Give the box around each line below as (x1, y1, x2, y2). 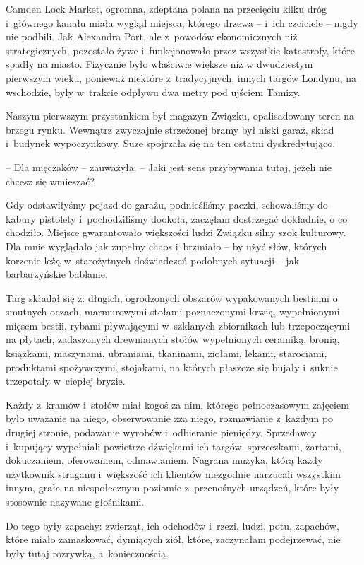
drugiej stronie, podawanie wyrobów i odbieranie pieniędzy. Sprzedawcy (6, 425, 317, 440)
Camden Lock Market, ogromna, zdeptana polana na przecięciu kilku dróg (6, 1, 327, 16)
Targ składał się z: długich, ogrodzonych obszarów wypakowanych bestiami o (6, 290, 338, 305)
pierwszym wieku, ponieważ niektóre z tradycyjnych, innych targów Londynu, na (6, 70, 357, 85)
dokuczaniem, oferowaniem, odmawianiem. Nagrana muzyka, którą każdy (6, 453, 323, 467)
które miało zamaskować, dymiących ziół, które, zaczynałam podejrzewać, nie (6, 532, 341, 547)
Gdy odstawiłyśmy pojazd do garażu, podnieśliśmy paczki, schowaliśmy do (6, 197, 328, 212)
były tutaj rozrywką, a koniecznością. (6, 545, 169, 560)
